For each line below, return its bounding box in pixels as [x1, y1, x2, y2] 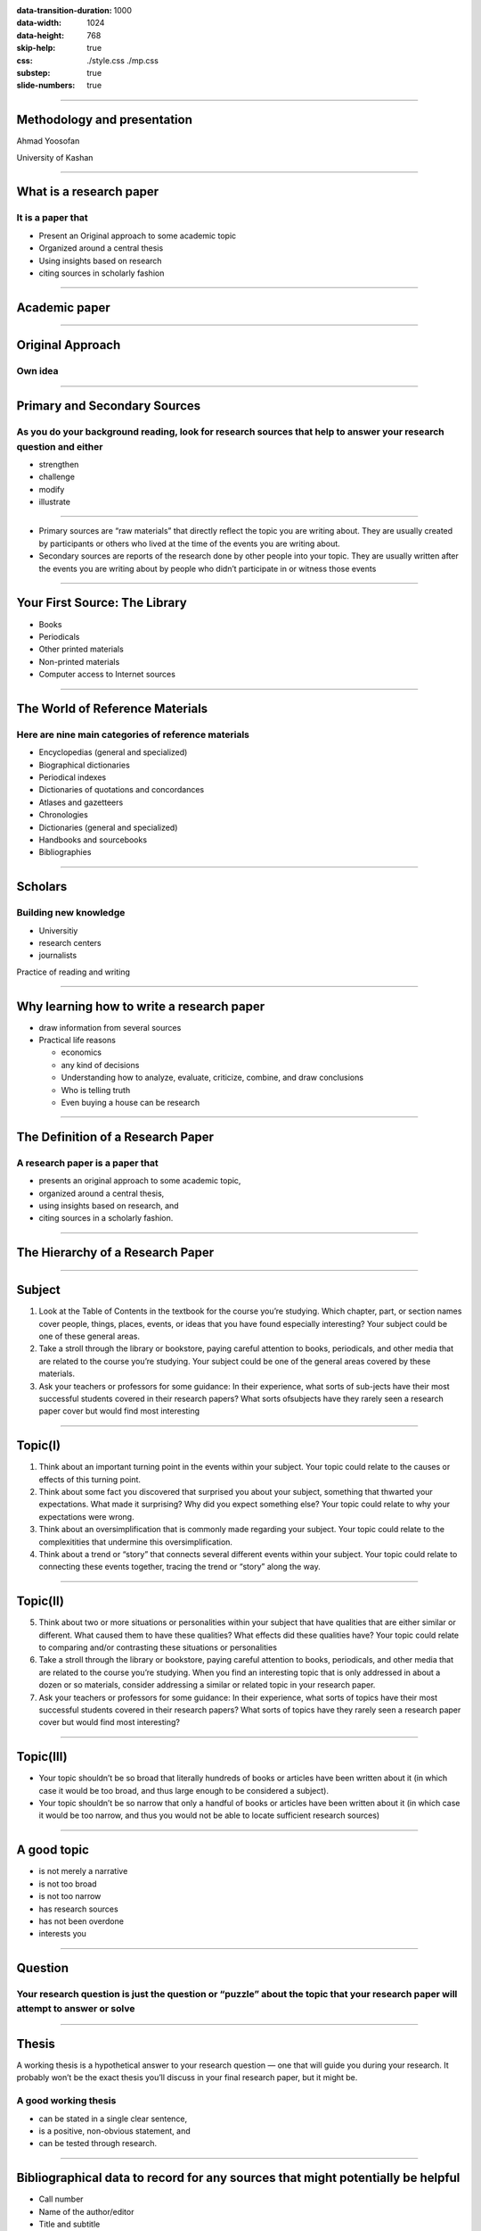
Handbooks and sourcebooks [38, 834, 147, 845]
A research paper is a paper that [16, 1157, 159, 1169]
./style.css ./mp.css [86, 54, 159, 66]
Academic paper [16, 300, 110, 315]
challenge [38, 471, 76, 482]
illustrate [38, 496, 71, 508]
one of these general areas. [38, 1331, 140, 1341]
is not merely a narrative [38, 1866, 128, 1877]
